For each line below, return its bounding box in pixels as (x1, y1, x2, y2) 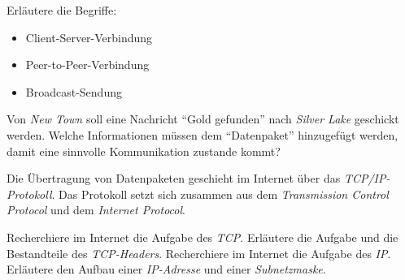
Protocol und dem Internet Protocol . (7, 201, 185, 218)
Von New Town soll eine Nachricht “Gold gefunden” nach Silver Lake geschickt (7, 110, 399, 127)
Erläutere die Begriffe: (7, 2, 117, 18)
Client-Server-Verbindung (25, 28, 153, 45)
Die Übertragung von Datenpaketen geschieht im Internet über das (7, 170, 341, 187)
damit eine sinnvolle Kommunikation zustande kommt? (7, 142, 281, 159)
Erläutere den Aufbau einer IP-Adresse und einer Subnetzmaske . (7, 261, 326, 278)
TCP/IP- (343, 170, 390, 187)
